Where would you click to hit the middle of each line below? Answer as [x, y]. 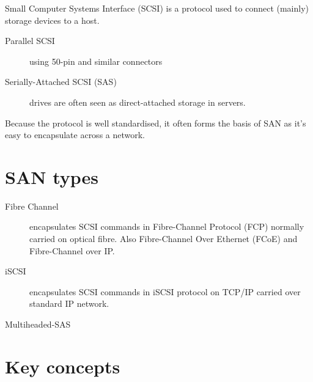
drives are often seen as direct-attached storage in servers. [138, 102]
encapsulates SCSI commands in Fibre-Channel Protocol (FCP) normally [167, 226]
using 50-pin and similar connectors [96, 61]
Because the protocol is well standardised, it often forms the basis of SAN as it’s [156, 123]
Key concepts [63, 366]
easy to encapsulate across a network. [75, 135]
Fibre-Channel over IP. [72, 250]
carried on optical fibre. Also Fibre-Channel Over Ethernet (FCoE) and [164, 239]
